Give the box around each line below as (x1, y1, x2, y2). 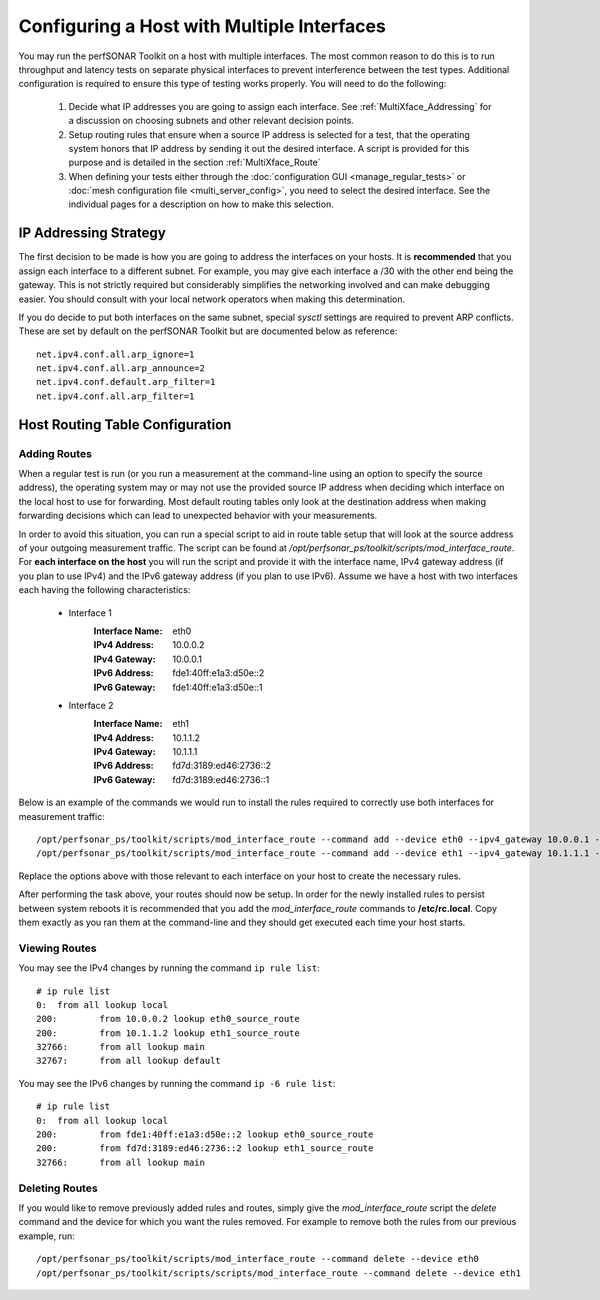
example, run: (18, 1230, 75, 1242)
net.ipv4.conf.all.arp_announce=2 (36, 363, 205, 374)
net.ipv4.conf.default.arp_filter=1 (36, 376, 216, 388)
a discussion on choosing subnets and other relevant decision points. (68, 115, 355, 127)
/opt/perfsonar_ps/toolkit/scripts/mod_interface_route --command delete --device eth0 (36, 1253, 480, 1265)
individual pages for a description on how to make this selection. (68, 198, 334, 210)
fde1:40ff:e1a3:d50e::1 (172, 681, 264, 693)
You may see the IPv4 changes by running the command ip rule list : (18, 962, 320, 974)
